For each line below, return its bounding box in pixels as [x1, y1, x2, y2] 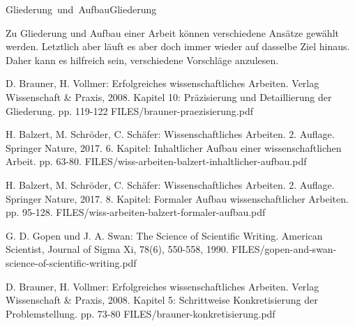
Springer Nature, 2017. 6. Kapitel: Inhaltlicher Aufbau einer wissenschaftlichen [6, 140, 342, 155]
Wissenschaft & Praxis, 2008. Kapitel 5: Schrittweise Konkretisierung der [6, 293, 318, 307]
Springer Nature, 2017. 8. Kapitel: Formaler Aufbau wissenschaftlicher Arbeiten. [6, 191, 349, 205]
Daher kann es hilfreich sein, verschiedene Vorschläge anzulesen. [6, 52, 279, 67]
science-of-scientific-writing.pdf [6, 255, 137, 270]
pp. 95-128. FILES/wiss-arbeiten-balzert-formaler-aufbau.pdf [6, 205, 266, 219]
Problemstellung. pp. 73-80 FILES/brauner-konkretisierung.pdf [6, 306, 275, 320]
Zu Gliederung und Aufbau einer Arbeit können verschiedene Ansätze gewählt [6, 25, 339, 40]
